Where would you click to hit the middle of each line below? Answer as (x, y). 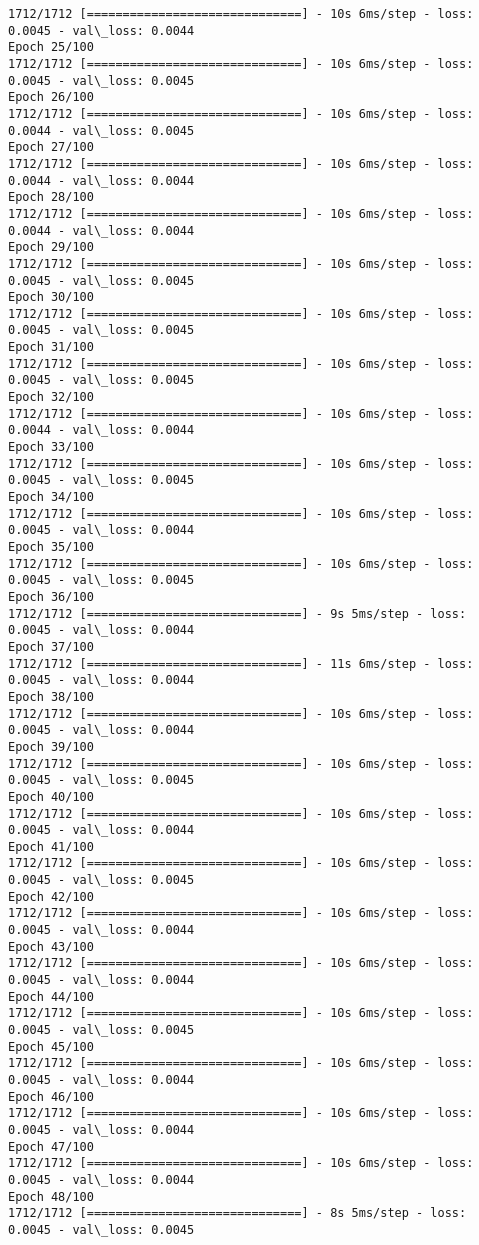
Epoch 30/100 (51, 297)
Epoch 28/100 (51, 197)
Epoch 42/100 (51, 896)
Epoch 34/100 (51, 497)
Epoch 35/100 (51, 547)
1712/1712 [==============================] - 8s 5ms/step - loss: (237, 1213)
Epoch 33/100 (51, 447)
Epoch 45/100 (51, 1046)
